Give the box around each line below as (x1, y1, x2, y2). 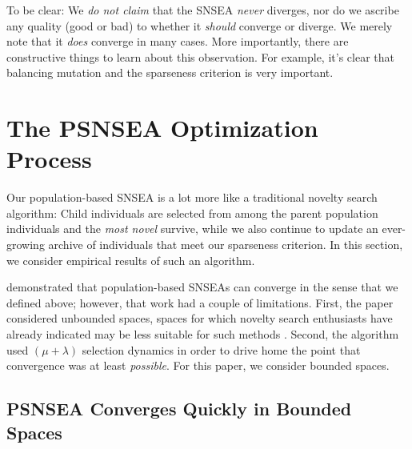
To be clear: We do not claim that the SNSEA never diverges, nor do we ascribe (6, 2, 399, 18)
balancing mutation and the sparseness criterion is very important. (6, 64, 334, 81)
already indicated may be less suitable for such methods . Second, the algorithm (6, 326, 399, 343)
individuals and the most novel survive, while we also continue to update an (6, 220, 378, 237)
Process (6, 142, 92, 175)
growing (6, 236, 45, 253)
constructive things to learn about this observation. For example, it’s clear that (6, 48, 394, 65)
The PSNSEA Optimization (6, 111, 318, 144)
